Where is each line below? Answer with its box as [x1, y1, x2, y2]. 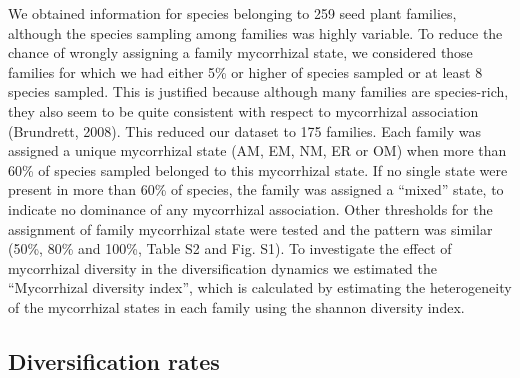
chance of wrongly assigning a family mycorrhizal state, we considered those [8, 42, 473, 63]
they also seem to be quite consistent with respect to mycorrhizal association [8, 100, 479, 121]
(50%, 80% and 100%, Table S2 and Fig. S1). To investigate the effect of [8, 238, 452, 259]
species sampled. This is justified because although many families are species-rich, [8, 81, 509, 102]
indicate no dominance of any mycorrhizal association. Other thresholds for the [8, 198, 493, 219]
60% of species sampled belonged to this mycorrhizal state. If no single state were [8, 159, 508, 180]
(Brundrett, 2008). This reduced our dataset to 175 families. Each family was [8, 120, 481, 141]
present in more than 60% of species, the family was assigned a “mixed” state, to [8, 179, 504, 200]
